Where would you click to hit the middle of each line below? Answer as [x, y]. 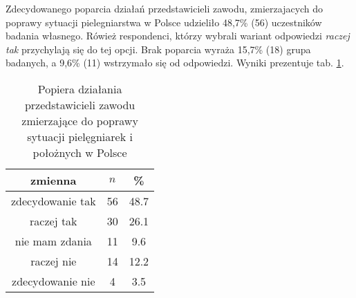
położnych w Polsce [80, 152]
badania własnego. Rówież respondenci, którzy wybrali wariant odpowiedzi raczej [178, 36]
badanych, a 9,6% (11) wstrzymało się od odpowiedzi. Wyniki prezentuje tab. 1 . [175, 63]
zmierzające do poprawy [80, 120]
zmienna [54, 180]
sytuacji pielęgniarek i [80, 136]
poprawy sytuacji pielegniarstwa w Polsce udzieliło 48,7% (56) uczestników [164, 22]
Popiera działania [80, 89]
